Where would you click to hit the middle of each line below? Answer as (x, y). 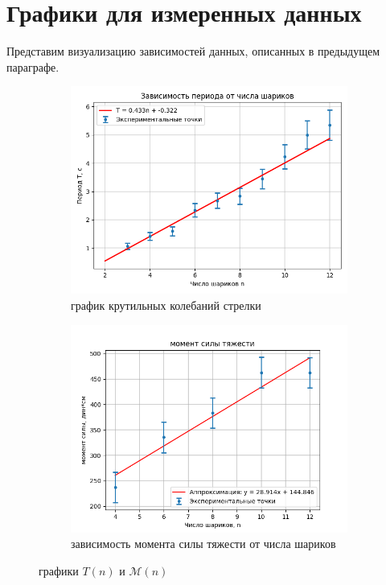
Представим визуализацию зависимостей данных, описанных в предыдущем (193, 51)
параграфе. (33, 66)
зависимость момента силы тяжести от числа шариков (203, 544)
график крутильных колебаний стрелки (166, 305)
